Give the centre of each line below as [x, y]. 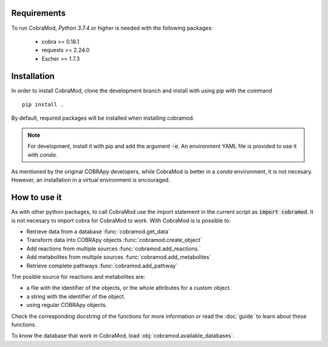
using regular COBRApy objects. [67, 305]
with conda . [43, 154]
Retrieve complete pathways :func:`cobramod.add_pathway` [102, 266]
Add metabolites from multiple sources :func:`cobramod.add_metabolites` [119, 257]
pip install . [43, 104]
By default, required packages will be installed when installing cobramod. [103, 118]
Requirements [39, 13]
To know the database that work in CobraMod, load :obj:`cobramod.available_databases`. [123, 336]
